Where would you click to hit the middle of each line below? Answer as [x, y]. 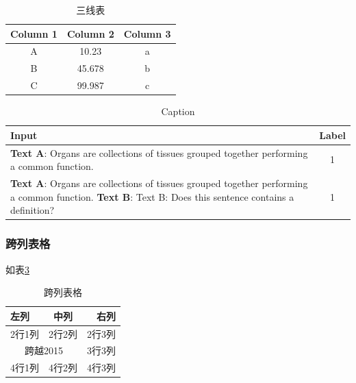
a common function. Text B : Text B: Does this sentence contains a [152, 196]
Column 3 [147, 33]
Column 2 [90, 33]
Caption [178, 111]
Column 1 [34, 33]
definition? [33, 210]
